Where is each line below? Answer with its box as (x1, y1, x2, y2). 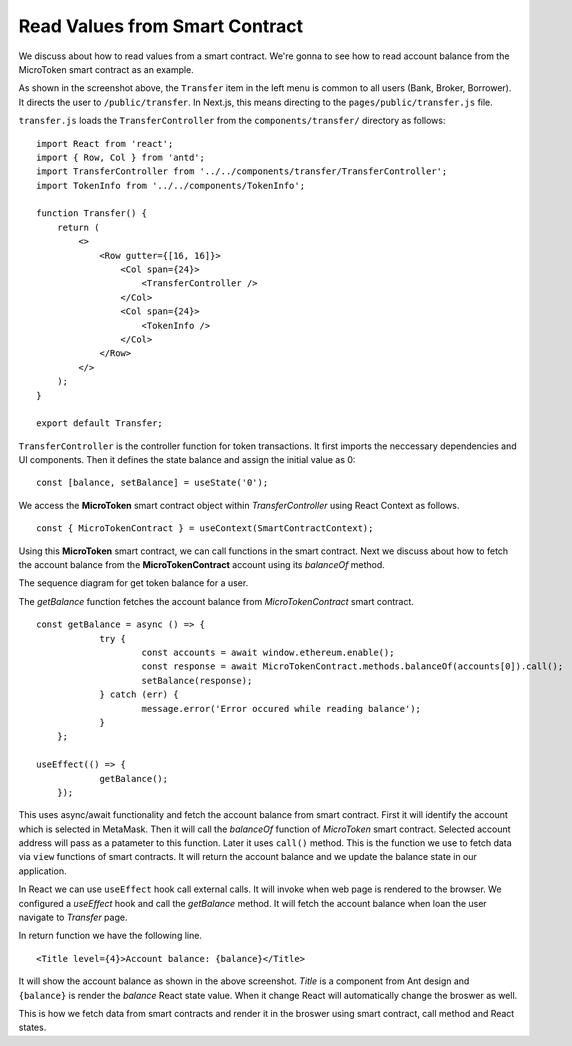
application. (18, 865, 67, 877)
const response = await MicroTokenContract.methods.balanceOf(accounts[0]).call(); (141, 661, 564, 672)
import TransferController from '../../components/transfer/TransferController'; (36, 166, 448, 177)
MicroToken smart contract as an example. (18, 63, 194, 75)
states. (18, 1021, 47, 1034)
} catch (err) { (99, 689, 179, 700)
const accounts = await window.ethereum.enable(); (141, 647, 395, 658)
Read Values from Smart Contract (18, 15, 304, 37)
